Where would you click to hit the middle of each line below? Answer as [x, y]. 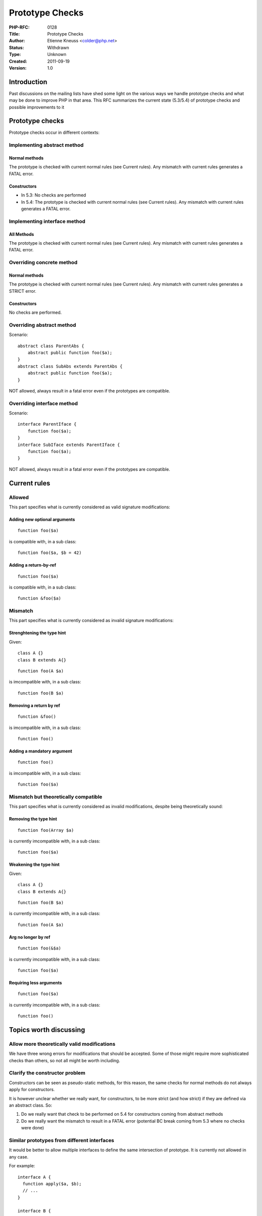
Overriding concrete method [43, 263]
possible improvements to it [37, 107]
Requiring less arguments [36, 983]
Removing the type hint [33, 819]
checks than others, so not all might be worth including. [65, 1060]
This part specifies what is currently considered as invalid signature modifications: [91, 621]
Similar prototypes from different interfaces [62, 1140]
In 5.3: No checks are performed [54, 195]
